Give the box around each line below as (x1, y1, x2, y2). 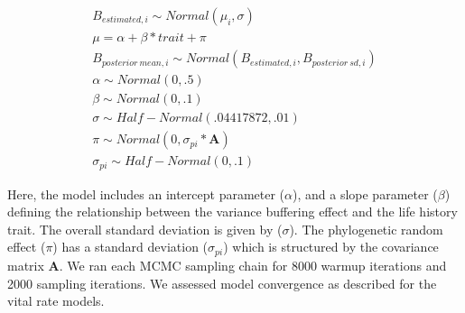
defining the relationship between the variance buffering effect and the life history (7, 202, 458, 221)
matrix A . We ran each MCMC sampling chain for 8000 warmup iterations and (7, 255, 447, 274)
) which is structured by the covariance (223, 237, 439, 256)
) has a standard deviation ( (52, 237, 209, 256)
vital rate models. (7, 291, 105, 310)
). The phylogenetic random (289, 219, 443, 238)
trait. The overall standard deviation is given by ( (7, 219, 283, 238)
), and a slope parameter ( (293, 184, 438, 203)
